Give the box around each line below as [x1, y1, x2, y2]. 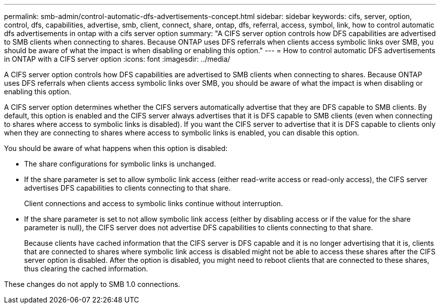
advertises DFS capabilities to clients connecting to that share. [24, 184, 231, 192]
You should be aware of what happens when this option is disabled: [4, 144, 228, 152]
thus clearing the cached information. [24, 264, 148, 273]
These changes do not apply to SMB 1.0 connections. [4, 280, 180, 288]
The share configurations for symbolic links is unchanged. [24, 160, 216, 168]
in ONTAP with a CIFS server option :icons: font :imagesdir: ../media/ [4, 55, 231, 63]
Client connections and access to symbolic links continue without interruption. [24, 199, 283, 208]
